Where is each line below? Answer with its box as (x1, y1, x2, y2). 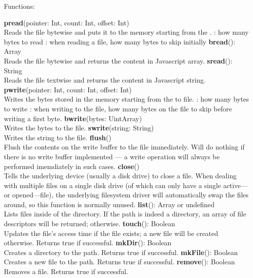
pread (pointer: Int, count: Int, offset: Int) (4, 17, 129, 27)
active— (223, 180, 248, 190)
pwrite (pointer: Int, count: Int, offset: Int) (4, 84, 132, 94)
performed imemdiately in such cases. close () (4, 161, 139, 171)
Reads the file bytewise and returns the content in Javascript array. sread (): (4, 55, 233, 65)
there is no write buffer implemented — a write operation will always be (4, 151, 220, 161)
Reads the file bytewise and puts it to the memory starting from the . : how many (4, 27, 249, 37)
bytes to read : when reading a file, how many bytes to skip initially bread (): (4, 36, 235, 46)
